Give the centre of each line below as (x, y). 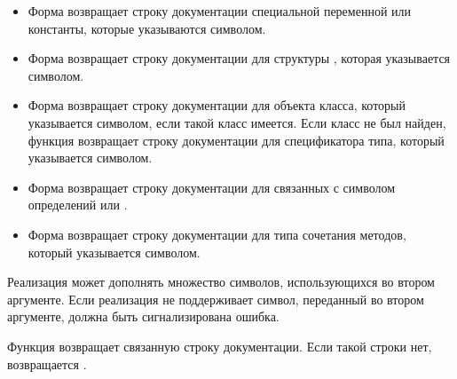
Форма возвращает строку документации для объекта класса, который (217, 105)
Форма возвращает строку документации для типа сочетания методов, (217, 234)
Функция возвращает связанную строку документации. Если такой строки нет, (220, 346)
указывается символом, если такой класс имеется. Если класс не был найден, (237, 122)
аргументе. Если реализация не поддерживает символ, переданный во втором (216, 299)
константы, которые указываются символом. (147, 28)
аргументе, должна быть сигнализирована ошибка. (143, 316)
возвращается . (47, 363)
